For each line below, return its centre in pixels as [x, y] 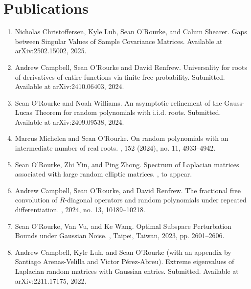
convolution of [36, 200]
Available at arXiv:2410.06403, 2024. [69, 86]
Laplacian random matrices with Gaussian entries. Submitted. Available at [127, 271]
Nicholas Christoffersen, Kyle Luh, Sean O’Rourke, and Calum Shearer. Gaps [131, 32]
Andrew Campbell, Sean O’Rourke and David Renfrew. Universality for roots [131, 67]
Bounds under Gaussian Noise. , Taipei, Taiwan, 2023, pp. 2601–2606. [120, 235]
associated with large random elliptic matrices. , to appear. [103, 174]
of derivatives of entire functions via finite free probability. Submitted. [120, 77]
